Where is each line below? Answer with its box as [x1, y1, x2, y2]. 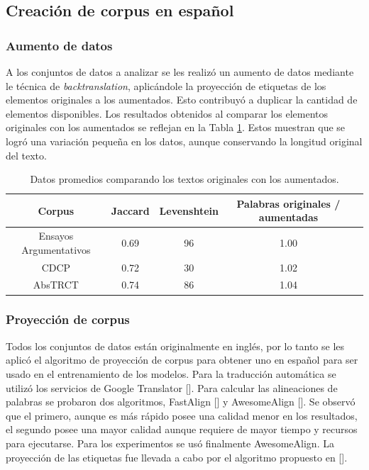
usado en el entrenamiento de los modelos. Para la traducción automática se [6, 366, 336, 381]
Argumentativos [21, 242, 91, 257]
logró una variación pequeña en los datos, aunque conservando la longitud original [6, 133, 363, 148]
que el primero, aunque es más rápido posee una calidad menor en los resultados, [6, 408, 358, 423]
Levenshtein [159, 203, 219, 218]
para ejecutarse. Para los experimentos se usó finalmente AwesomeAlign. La [6, 435, 334, 450]
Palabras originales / [236, 196, 341, 211]
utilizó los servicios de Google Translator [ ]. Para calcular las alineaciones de [6, 380, 338, 395]
